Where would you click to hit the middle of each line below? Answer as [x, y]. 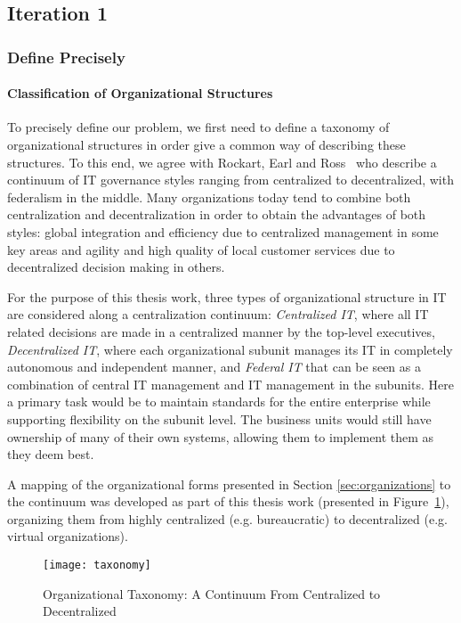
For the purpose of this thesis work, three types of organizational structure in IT [227, 296]
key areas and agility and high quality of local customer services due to [201, 249]
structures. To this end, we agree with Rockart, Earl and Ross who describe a [222, 162]
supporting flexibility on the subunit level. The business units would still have [219, 418]
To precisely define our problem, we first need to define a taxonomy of [198, 127]
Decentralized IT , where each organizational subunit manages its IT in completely [230, 349]
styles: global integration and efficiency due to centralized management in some [223, 231]
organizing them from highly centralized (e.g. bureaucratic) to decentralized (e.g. [227, 518]
